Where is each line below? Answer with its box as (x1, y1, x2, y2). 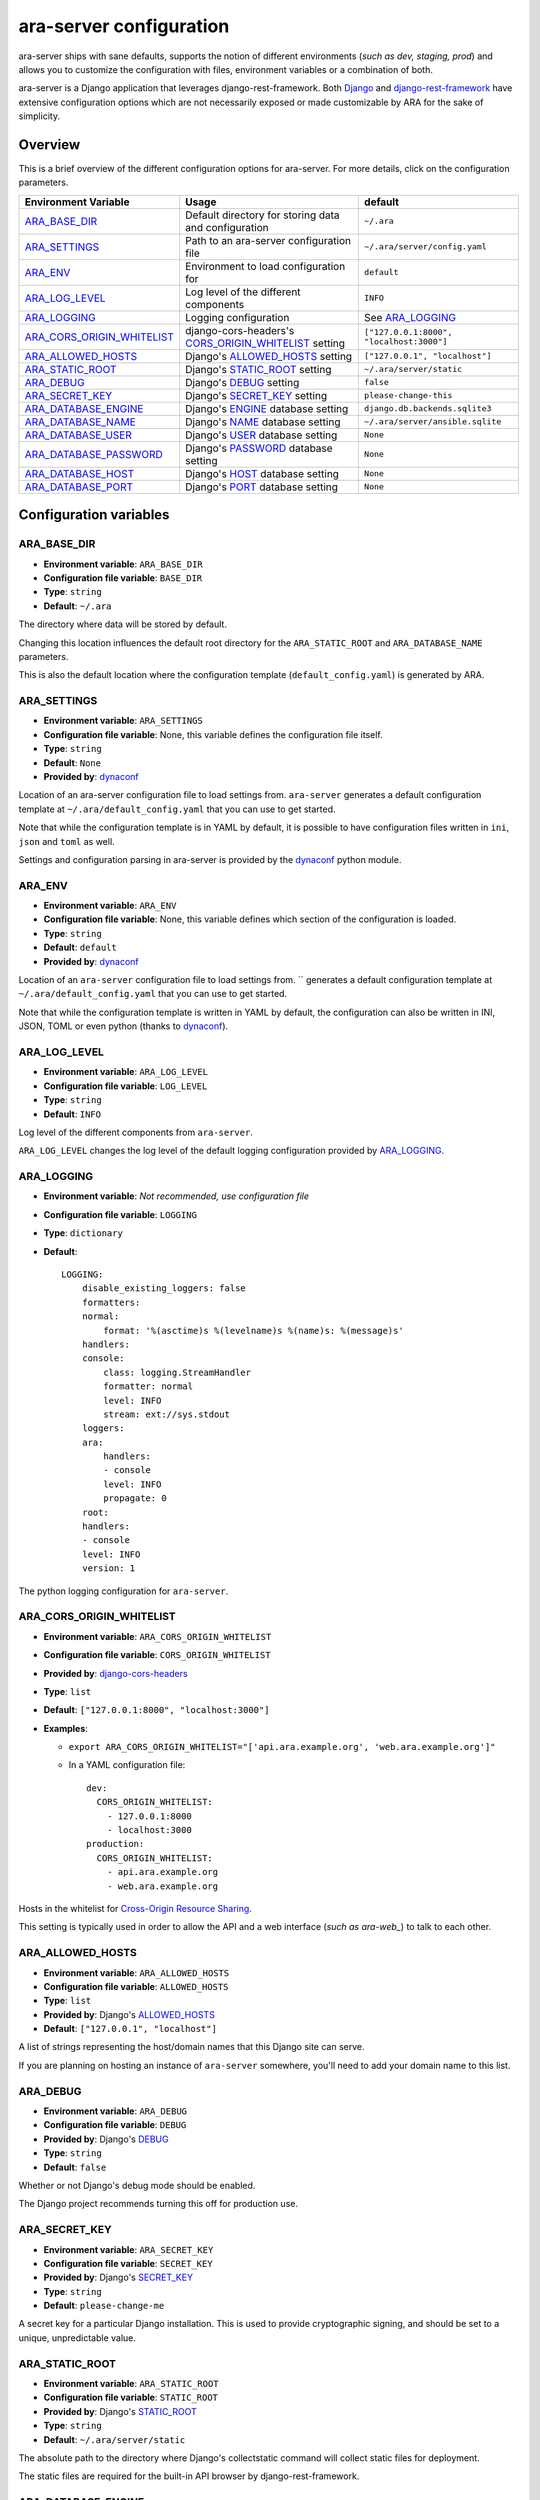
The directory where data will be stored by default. (18, 618, 227, 630)
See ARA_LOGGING (363, 310, 457, 324)
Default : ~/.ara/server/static (43, 2433, 186, 2445)
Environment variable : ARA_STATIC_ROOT (43, 2377, 219, 2389)
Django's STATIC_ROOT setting (185, 362, 332, 376)
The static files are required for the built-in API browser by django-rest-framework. (18, 2470, 360, 2482)
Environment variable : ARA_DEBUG (43, 2105, 187, 2117)
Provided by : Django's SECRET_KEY (43, 2271, 194, 2284)
